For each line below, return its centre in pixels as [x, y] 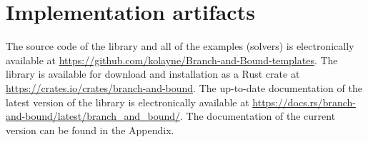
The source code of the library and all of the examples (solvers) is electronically [180, 46]
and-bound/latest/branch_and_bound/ [93, 116]
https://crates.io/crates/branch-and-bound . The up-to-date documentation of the [184, 87]
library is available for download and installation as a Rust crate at [153, 74]
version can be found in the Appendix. [90, 130]
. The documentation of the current [258, 116]
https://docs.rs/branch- [304, 102]
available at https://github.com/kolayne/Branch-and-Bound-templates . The [172, 60]
